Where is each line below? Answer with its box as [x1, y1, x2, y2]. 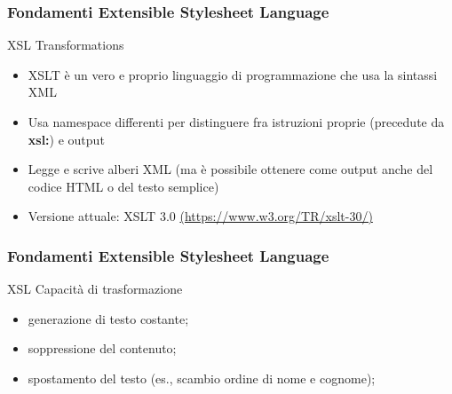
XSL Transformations [7, 35, 124, 54]
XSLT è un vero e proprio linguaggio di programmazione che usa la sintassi [28, 65, 438, 83]
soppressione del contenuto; [28, 339, 177, 358]
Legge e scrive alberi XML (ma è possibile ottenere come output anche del [28, 160, 433, 178]
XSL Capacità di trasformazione [7, 280, 183, 298]
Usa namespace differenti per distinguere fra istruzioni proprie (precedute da [28, 113, 445, 130]
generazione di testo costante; [28, 309, 189, 327]
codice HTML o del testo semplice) [28, 177, 219, 195]
